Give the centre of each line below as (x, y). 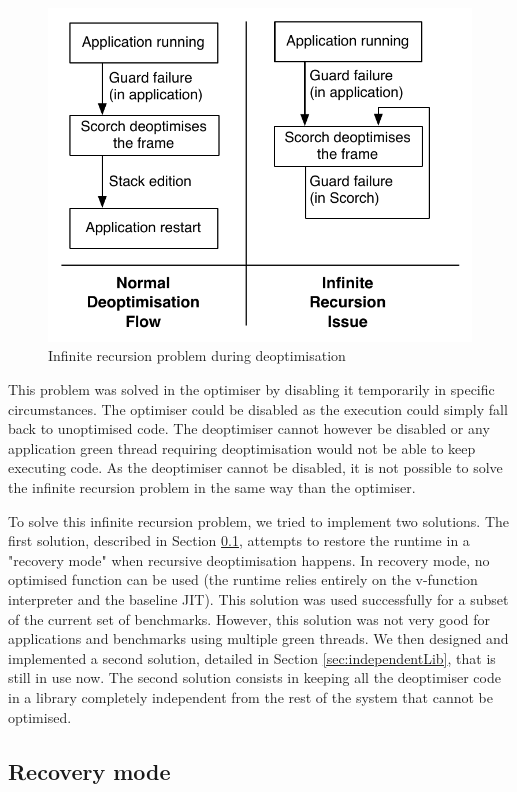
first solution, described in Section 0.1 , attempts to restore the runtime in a (239, 540)
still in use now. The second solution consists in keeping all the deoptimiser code (254, 677)
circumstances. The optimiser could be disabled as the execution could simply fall (258, 408)
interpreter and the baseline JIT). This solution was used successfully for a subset (258, 599)
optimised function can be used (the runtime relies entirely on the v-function (243, 579)
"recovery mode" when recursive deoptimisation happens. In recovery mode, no (249, 559)
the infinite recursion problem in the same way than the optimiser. (212, 487)
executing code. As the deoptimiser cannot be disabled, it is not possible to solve (255, 467)
